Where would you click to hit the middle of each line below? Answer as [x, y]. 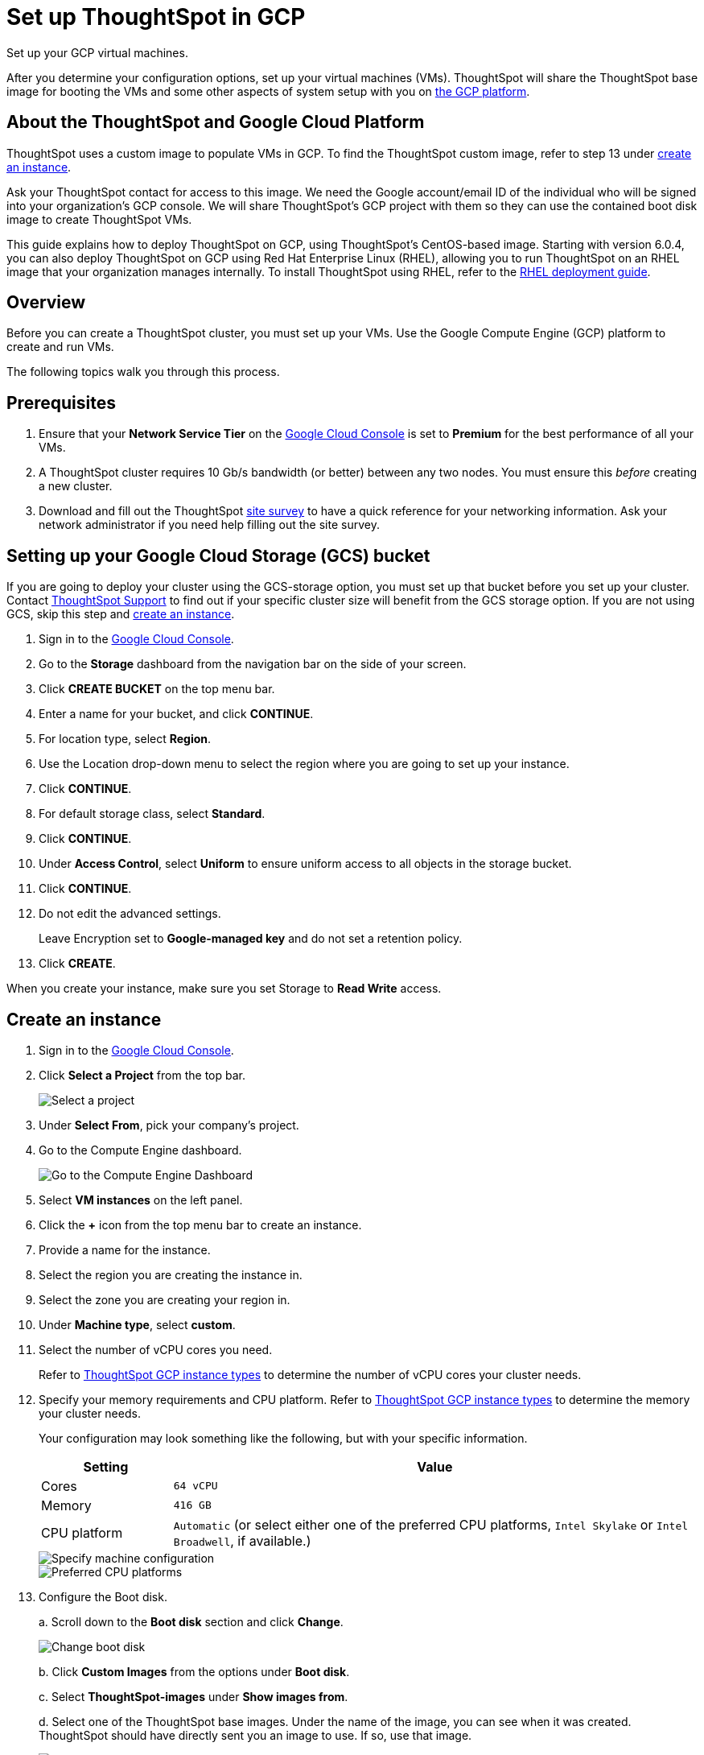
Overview [46, 303]
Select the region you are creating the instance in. [171, 1274]
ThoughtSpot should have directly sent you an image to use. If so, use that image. [255, 1735]
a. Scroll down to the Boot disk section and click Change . [191, 1621]
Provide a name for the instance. [125, 1249]
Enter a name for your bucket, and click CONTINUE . [176, 714]
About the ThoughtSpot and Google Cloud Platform [216, 122]
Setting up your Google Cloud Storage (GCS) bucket [218, 555]
